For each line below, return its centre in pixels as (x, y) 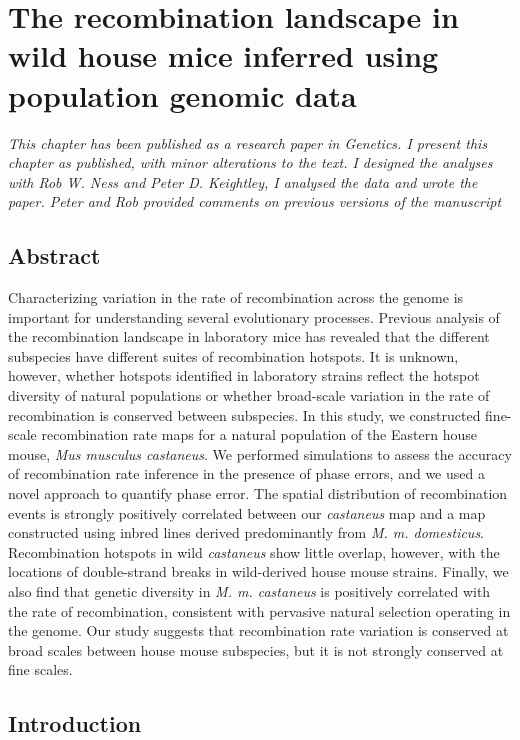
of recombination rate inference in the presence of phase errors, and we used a (246, 473)
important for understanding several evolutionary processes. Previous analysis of (254, 316)
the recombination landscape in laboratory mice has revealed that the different (249, 336)
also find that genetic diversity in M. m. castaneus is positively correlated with (249, 590)
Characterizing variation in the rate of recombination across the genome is (236, 297)
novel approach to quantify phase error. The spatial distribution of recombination (258, 493)
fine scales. (40, 669)
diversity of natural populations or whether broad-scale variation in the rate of (249, 395)
